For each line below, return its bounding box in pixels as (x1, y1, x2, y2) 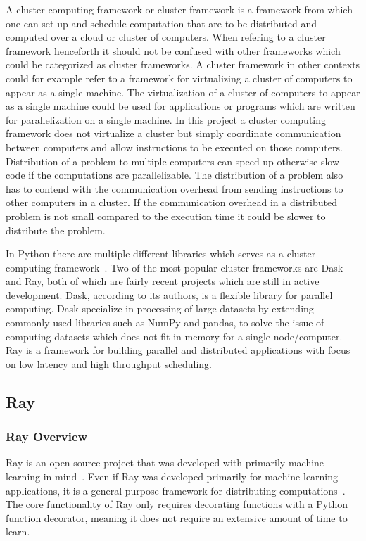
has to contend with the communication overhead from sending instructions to (6, 181, 343, 196)
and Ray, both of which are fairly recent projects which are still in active (6, 274, 320, 288)
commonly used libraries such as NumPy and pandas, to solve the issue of (6, 315, 324, 330)
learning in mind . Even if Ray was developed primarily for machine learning (6, 469, 339, 484)
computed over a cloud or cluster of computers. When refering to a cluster (6, 30, 326, 44)
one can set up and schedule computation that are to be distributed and (6, 15, 317, 30)
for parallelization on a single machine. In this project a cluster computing (6, 112, 327, 127)
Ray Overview (6, 428, 88, 445)
